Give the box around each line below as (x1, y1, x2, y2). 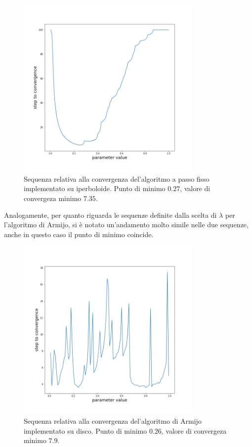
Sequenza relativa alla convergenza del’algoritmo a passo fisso (24, 173, 210, 184)
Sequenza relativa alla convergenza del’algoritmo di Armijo (24, 416, 202, 426)
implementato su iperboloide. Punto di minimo (24, 183, 166, 194)
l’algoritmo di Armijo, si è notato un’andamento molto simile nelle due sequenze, (4, 219, 249, 230)
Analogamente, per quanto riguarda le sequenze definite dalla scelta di (4, 209, 217, 220)
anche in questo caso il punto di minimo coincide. (4, 229, 154, 239)
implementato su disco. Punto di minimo (24, 425, 147, 436)
